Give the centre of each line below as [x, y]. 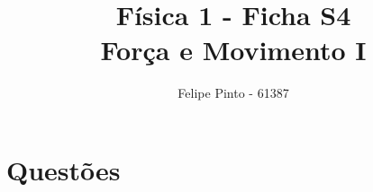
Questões [64, 169]
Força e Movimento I [233, 50]
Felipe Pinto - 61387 [233, 93]
